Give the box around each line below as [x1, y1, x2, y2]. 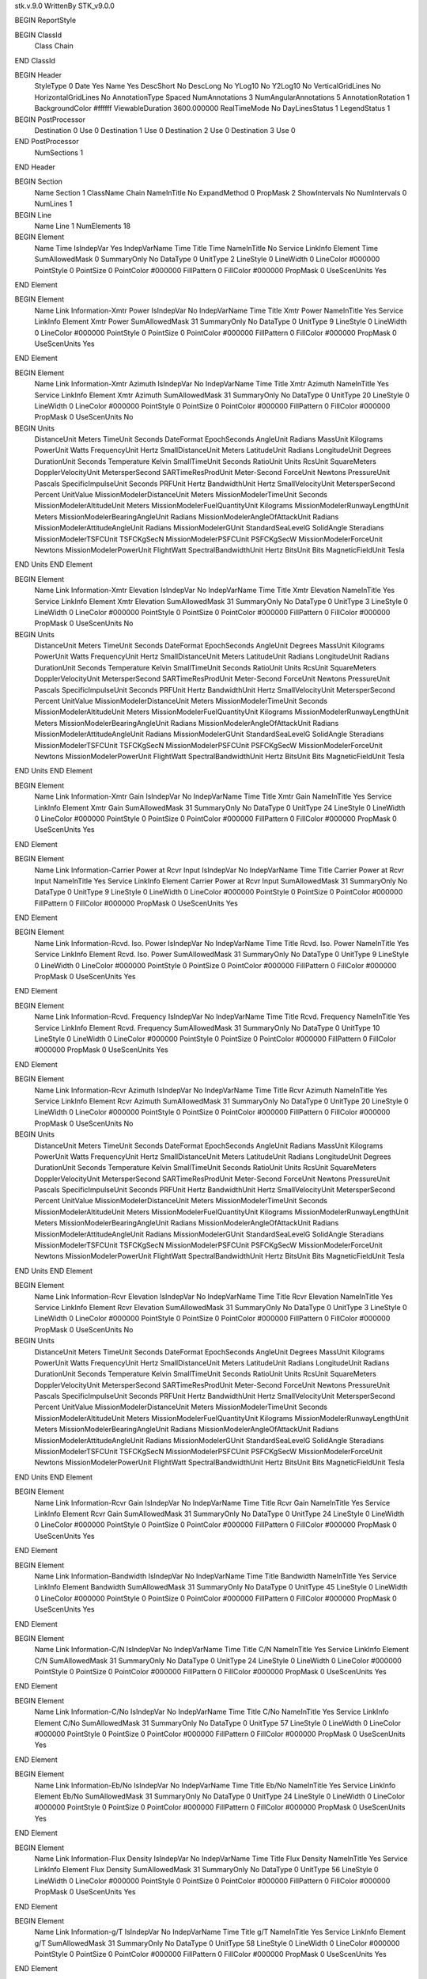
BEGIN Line [14, 210, 52, 219]
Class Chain [34, 41, 74, 51]
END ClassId [14, 55, 55, 65]
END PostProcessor [14, 137, 79, 146]
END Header [14, 162, 55, 172]
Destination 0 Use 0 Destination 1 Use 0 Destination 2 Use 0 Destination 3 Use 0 [34, 125, 296, 135]
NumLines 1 [34, 199, 73, 209]
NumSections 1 [34, 147, 83, 158]
